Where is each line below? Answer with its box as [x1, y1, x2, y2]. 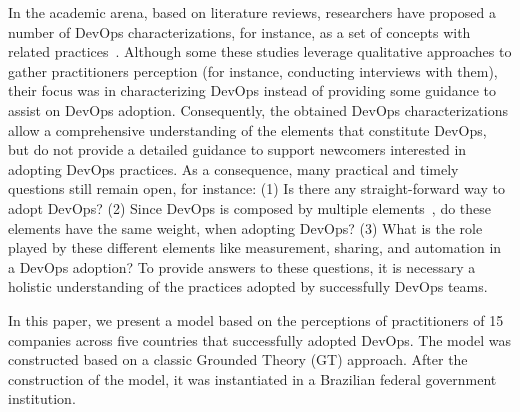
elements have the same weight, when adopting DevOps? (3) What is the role [8, 217, 483, 238]
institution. [8, 388, 76, 409]
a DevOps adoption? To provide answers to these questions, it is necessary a [8, 256, 476, 277]
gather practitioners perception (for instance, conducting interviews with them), [8, 60, 498, 81]
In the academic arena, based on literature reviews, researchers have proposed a [8, 2, 496, 22]
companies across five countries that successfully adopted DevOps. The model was [8, 329, 511, 350]
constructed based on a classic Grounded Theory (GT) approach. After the [8, 349, 468, 370]
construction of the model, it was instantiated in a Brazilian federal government [8, 368, 497, 389]
